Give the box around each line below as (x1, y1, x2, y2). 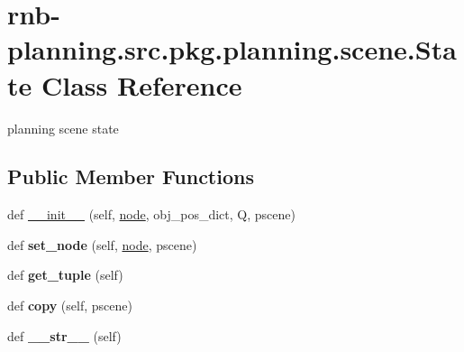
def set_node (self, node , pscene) (7, 235, 197, 254)
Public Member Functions (7, 162, 254, 190)
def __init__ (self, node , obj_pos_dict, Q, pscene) (7, 205, 296, 224)
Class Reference (41, 66, 242, 103)
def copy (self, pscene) (7, 296, 132, 315)
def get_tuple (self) (7, 265, 123, 284)
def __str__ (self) (7, 326, 122, 345)
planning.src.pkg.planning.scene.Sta (7, 31, 457, 68)
